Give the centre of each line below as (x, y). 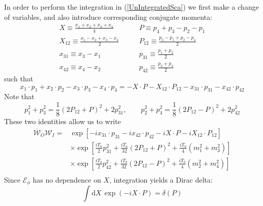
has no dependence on (67, 179)
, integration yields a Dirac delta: (161, 179)
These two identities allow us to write (63, 121)
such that (19, 79)
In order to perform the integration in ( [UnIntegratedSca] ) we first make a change (131, 7)
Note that (19, 96)
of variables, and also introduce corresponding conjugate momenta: (108, 17)
